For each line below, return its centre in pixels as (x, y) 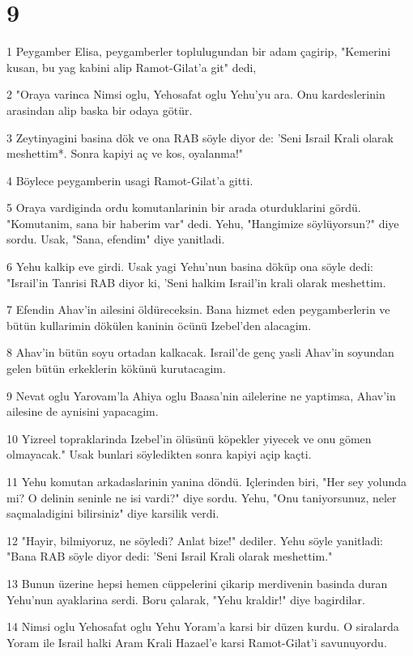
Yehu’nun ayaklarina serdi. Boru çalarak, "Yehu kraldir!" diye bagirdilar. (186, 599)
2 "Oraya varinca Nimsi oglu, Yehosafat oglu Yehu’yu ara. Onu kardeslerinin (196, 94)
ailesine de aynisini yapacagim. (83, 411)
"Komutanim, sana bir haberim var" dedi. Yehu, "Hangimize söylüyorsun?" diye (203, 223)
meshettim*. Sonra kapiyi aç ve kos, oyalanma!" (125, 153)
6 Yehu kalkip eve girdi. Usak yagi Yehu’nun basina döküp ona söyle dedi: (190, 267)
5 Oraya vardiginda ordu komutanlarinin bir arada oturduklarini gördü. (184, 207)
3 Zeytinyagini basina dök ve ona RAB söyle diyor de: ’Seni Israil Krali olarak (200, 137)
